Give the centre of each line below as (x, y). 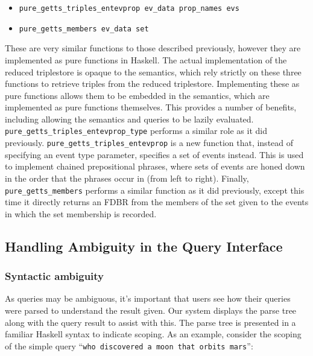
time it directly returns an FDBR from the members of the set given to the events (157, 202)
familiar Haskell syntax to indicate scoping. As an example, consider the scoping (153, 334)
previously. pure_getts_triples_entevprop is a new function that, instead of (149, 143)
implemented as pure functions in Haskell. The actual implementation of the (146, 59)
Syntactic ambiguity (55, 276)
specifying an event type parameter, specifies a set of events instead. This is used (154, 154)
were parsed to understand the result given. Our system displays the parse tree (151, 310)
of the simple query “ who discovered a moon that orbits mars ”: (129, 345)
